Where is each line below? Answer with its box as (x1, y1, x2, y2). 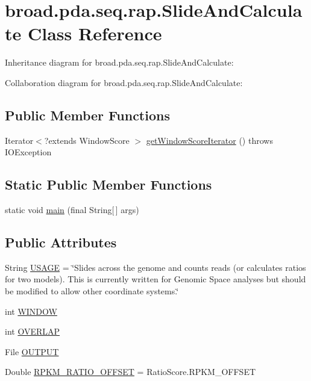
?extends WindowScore (44, 134, 130, 146)
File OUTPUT (5, 345, 59, 358)
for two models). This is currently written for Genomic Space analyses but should (5, 273, 306, 285)
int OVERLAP (5, 325, 60, 338)
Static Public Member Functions (5, 175, 212, 194)
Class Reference (27, 21, 162, 46)
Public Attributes (5, 233, 117, 252)
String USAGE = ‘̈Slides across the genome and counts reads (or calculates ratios (5, 261, 306, 273)
